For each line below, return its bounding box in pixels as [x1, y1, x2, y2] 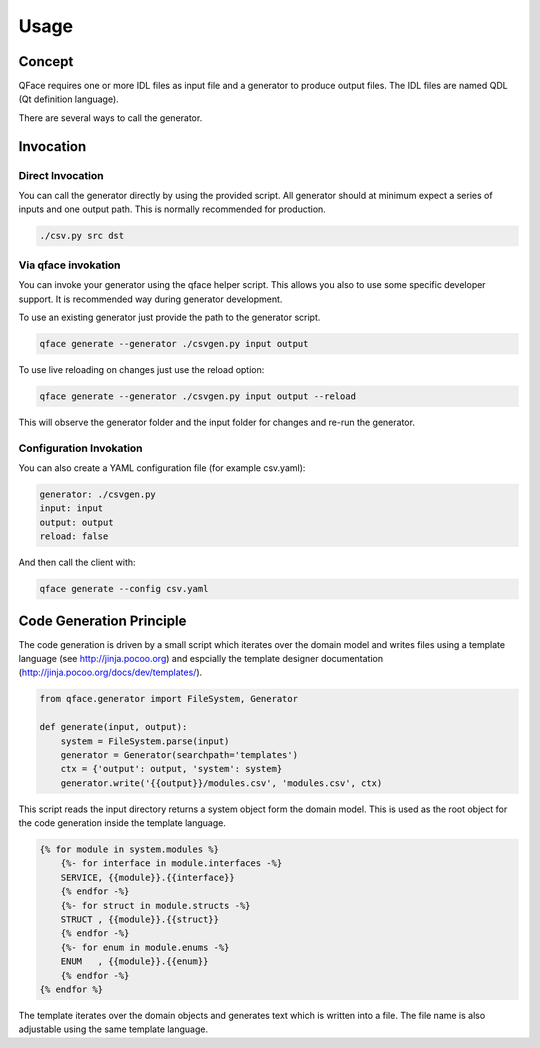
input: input [39, 503, 104, 514]
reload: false [39, 531, 109, 542]
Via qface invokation [18, 258, 121, 272]
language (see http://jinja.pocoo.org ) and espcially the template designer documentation [18, 652, 384, 664]
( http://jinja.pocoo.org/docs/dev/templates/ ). [18, 666, 203, 679]
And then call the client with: [18, 556, 136, 569]
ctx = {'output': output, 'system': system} [60, 763, 283, 775]
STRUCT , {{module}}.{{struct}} [60, 914, 220, 925]
